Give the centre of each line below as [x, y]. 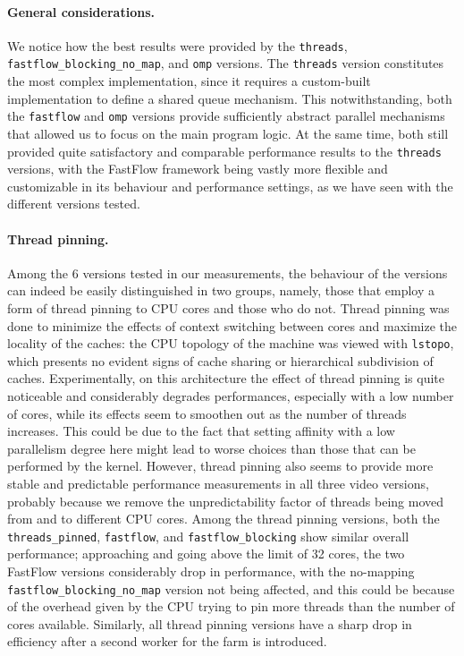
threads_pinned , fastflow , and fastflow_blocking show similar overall [208, 536]
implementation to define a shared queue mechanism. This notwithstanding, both [230, 98]
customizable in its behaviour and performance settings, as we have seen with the [230, 186]
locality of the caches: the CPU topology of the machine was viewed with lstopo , [231, 343]
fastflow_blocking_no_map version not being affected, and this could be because [231, 588]
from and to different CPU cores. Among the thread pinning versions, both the [224, 519]
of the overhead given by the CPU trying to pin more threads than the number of [231, 606]
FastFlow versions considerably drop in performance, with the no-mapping [211, 571]
